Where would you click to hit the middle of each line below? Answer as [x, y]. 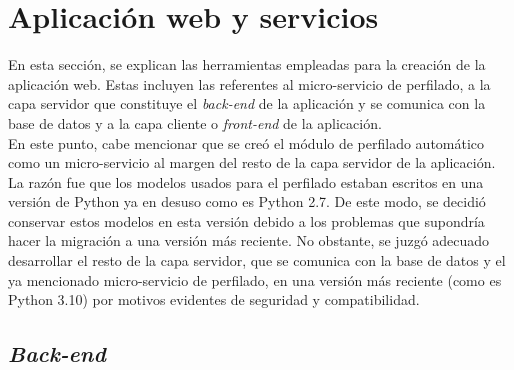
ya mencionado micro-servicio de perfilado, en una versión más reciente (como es [255, 279]
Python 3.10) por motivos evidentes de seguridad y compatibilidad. [214, 299]
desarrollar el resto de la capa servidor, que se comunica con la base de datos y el [257, 260]
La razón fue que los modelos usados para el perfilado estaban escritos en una [246, 181]
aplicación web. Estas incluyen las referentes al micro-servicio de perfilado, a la [249, 83]
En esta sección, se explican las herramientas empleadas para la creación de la [247, 64]
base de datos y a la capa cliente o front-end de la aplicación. [195, 122]
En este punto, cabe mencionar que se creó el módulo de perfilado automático [246, 142]
